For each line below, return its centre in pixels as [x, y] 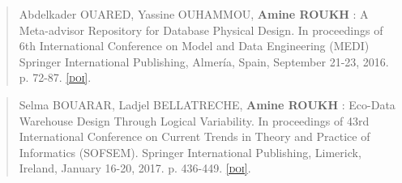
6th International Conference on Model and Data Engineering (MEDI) [194, 46]
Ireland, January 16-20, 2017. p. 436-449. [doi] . [135, 168]
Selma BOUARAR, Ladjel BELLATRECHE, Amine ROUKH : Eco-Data [207, 104]
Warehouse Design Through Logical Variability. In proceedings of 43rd [194, 120]
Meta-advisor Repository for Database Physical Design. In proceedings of [201, 30]
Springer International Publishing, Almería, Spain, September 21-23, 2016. [204, 61]
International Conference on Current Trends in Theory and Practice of [195, 136]
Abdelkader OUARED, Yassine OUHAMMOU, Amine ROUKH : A [194, 14]
